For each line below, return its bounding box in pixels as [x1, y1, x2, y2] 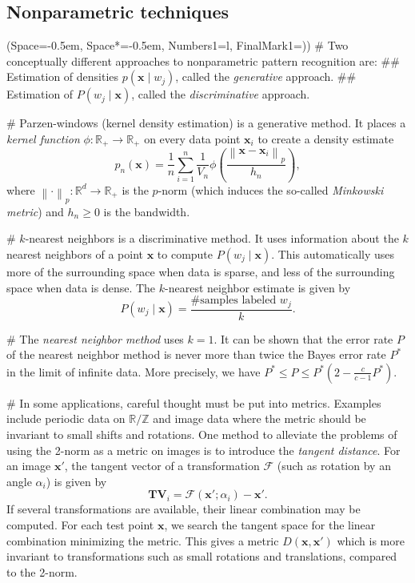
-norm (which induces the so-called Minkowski [158, 181, 384, 198]
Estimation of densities [6, 68, 119, 85]
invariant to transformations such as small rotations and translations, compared [6, 548, 397, 565]
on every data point [144, 130, 241, 147]
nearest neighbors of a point [6, 245, 143, 262]
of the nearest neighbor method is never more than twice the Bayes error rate [6, 346, 386, 363]
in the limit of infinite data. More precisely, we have [6, 363, 261, 380]
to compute [157, 245, 213, 262]
